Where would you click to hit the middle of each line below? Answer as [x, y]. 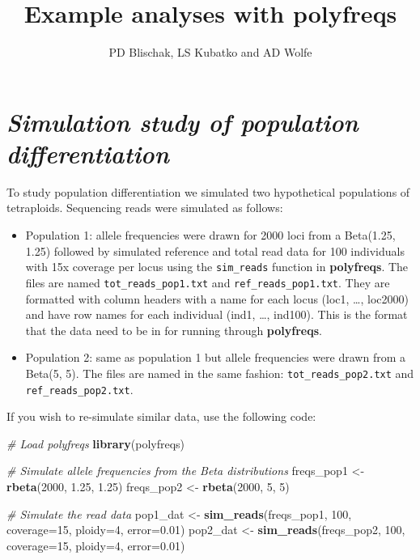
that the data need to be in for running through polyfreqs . [174, 330]
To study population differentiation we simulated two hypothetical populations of [208, 191]
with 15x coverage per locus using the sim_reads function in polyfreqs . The [217, 267]
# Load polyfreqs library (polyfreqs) [96, 443]
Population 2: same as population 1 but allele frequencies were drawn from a [215, 357]
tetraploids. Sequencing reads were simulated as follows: [145, 208]
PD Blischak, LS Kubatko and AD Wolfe [210, 52]
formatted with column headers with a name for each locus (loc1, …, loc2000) [217, 298]
